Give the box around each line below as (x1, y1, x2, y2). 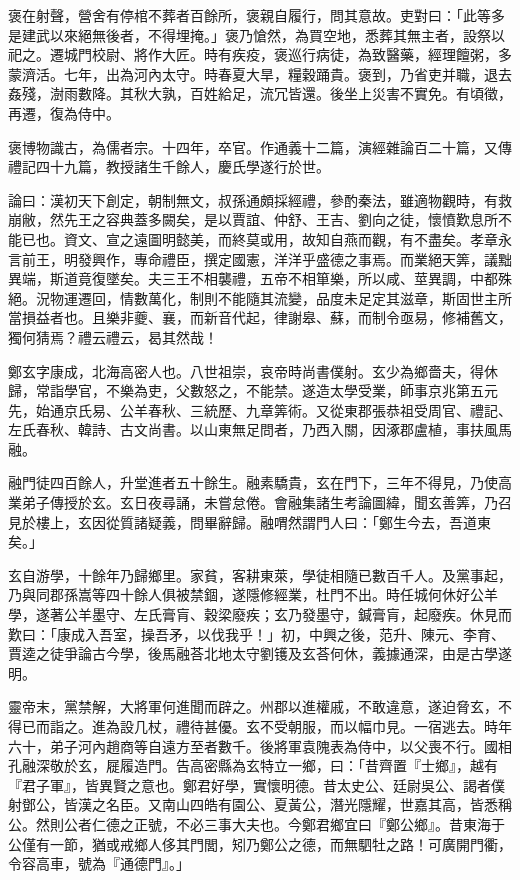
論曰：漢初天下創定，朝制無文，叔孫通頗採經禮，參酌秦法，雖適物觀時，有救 (8, 189, 512, 210)
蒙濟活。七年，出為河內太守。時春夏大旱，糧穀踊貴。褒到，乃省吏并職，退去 (8, 63, 512, 84)
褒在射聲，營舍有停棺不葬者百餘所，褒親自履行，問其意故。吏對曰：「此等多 (8, 5, 505, 25)
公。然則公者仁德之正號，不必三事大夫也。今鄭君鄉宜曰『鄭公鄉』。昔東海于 (8, 813, 505, 834)
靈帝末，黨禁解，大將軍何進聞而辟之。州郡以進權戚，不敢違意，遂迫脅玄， (8, 696, 498, 717)
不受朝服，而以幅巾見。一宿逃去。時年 (259, 716, 512, 736)
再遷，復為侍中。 (8, 102, 120, 123)
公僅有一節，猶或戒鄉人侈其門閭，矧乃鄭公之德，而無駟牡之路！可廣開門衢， (8, 833, 512, 854)
